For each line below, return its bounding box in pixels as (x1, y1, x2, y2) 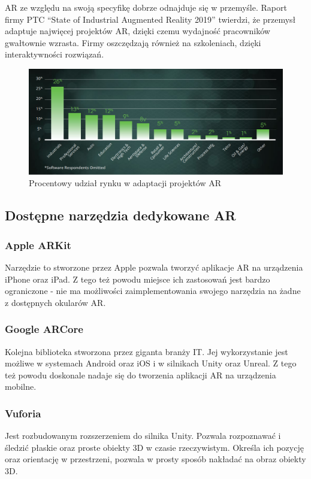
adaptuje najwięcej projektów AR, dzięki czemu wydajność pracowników (5, 25, 270, 37)
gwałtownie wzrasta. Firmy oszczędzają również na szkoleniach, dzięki (5, 36, 261, 48)
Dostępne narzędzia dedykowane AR (5, 206, 236, 225)
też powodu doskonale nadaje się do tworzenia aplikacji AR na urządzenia (5, 368, 276, 381)
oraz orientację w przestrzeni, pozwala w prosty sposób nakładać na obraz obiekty (5, 453, 306, 465)
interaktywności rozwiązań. (5, 48, 104, 60)
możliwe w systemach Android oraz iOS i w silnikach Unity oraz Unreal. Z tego (5, 357, 297, 369)
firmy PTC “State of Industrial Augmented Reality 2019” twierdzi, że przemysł (5, 13, 296, 25)
